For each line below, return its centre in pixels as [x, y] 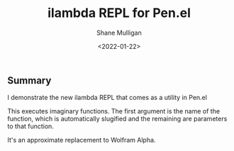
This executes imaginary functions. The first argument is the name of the [114, 111]
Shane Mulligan [119, 33]
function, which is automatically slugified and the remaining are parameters [117, 119]
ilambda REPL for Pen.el [119, 13]
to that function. [31, 126]
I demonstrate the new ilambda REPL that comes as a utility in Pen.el [107, 98]
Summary [29, 80]
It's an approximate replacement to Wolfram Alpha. [82, 140]
